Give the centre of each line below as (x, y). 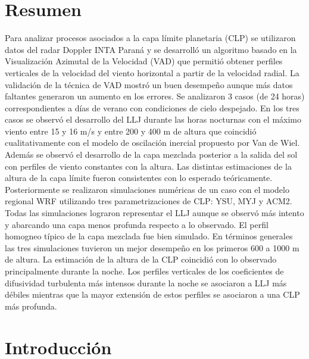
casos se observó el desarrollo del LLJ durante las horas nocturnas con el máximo (153, 119)
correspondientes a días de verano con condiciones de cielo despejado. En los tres (152, 107)
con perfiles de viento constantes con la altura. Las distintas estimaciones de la (148, 166)
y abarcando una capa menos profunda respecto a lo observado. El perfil (137, 224)
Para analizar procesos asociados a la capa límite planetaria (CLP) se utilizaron (150, 38)
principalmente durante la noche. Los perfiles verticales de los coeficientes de (144, 271)
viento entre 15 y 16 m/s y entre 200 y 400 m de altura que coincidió (131, 131)
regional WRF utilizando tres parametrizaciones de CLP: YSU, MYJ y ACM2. (149, 201)
